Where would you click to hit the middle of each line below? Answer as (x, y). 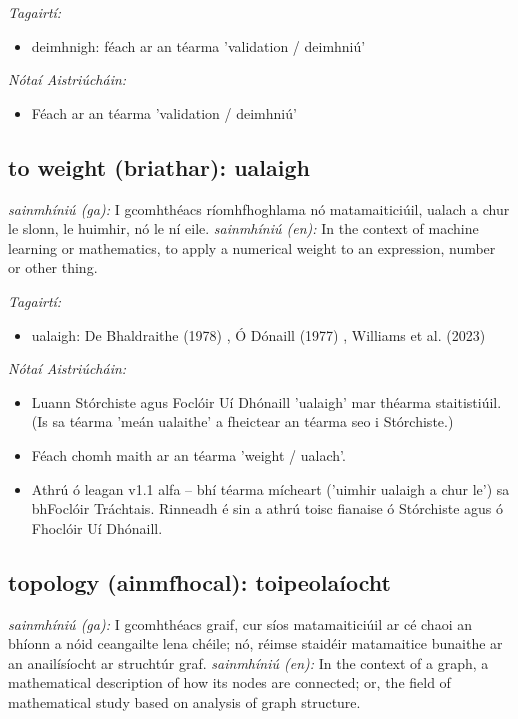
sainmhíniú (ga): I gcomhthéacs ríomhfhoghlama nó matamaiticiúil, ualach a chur (259, 208)
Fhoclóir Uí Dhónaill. (97, 527)
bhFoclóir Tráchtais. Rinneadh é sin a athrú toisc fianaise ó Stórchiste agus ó (267, 508)
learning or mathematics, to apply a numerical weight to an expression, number (252, 247)
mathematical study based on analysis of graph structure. (184, 701)
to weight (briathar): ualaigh (159, 166)
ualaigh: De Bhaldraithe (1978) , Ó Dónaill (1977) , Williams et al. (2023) (258, 334)
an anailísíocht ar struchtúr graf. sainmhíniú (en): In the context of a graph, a (248, 662)
